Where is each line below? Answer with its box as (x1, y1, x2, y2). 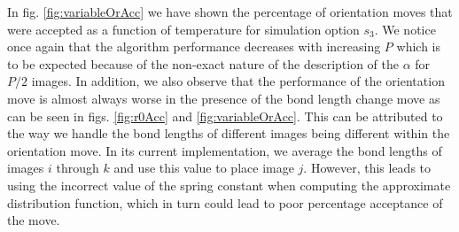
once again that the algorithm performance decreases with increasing (7, 37, 381, 56)
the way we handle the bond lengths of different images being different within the (7, 124, 450, 143)
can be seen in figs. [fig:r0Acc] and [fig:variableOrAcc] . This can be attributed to (7, 106, 443, 125)
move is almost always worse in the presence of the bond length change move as (7, 89, 440, 107)
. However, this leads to (303, 159, 432, 177)
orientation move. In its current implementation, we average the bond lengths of (7, 141, 442, 159)
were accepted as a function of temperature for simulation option (7, 19, 360, 38)
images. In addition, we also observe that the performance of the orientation (31, 72, 445, 90)
